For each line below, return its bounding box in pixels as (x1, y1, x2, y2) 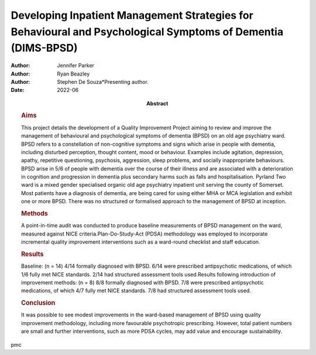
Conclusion (21, 299, 56, 307)
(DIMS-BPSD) (11, 42, 78, 55)
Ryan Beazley (57, 70, 90, 77)
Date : (11, 87, 25, 94)
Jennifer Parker (57, 62, 95, 69)
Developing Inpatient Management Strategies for (11, 9, 254, 22)
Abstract (146, 100, 169, 107)
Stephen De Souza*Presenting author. (57, 78, 149, 85)
